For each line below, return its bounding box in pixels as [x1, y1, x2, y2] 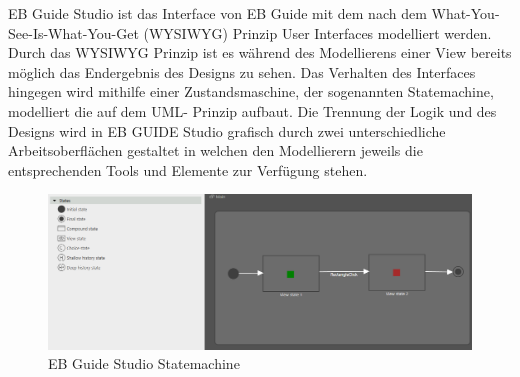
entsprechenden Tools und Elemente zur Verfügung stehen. [8, 159, 368, 180]
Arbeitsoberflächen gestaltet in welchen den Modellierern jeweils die [8, 140, 423, 161]
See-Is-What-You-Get [8, 22, 139, 43]
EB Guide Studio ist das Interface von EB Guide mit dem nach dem [8, 3, 427, 23]
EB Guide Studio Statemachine [48, 353, 240, 374]
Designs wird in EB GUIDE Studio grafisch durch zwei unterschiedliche [8, 120, 446, 141]
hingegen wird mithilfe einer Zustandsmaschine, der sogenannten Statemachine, [8, 81, 494, 102]
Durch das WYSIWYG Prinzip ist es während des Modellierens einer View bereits [8, 42, 512, 63]
